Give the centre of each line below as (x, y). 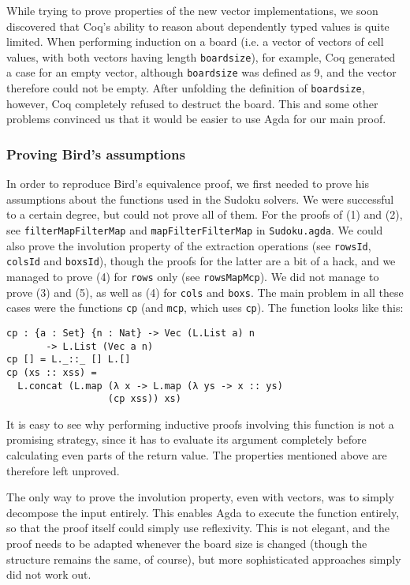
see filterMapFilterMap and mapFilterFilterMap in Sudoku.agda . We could (195, 229)
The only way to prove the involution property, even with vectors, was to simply (200, 497)
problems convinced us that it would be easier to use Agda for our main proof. (196, 119)
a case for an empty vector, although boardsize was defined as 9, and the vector (201, 72)
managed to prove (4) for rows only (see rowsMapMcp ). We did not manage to (193, 276)
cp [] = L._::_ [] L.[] (69, 360)
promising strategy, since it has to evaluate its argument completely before (186, 439)
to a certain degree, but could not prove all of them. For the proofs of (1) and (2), (205, 214)
